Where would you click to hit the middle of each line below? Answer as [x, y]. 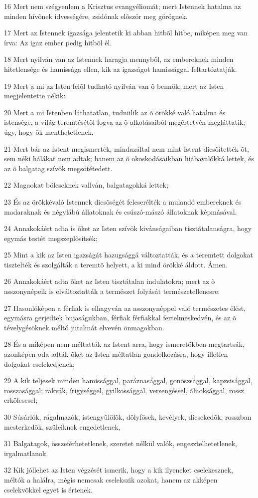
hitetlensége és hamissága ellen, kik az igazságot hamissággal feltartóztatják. [121, 69]
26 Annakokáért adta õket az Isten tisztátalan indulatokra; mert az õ [110, 281]
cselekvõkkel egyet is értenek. [48, 489]
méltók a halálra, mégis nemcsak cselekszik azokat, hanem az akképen [111, 479]
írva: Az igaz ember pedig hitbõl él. [58, 42]
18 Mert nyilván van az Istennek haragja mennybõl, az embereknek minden [119, 59]
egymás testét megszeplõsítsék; [51, 238]
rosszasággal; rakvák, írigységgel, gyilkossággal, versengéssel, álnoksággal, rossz [124, 390]
